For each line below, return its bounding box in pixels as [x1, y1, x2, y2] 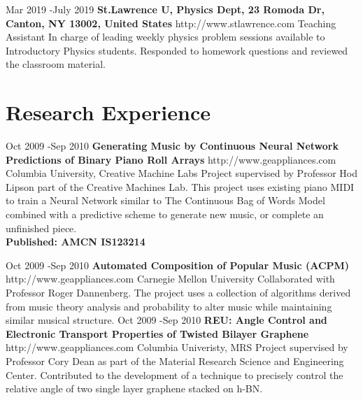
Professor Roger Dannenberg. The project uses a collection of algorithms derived [6, 285, 351, 300]
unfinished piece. [6, 220, 77, 235]
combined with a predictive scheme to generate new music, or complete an [6, 207, 324, 222]
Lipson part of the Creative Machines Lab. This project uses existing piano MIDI [6, 179, 355, 194]
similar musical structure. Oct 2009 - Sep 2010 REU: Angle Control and [6, 313, 327, 327]
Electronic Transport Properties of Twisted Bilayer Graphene [6, 326, 309, 341]
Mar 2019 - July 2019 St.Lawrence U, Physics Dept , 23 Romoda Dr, [6, 2, 325, 16]
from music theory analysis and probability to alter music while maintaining [6, 299, 332, 313]
